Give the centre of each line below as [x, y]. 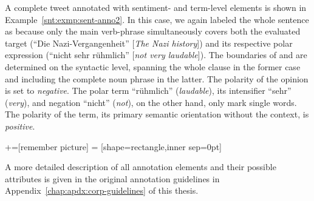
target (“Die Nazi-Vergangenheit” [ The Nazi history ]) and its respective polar [149, 43]
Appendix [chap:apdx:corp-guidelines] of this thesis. [102, 190]
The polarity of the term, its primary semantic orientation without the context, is [157, 114]
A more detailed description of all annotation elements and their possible [141, 167]
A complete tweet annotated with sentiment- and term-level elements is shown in [156, 7]
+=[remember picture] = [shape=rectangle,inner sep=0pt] [113, 146]
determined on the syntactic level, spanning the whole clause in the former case [153, 66]
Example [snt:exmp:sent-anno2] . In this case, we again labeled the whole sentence [157, 19]
